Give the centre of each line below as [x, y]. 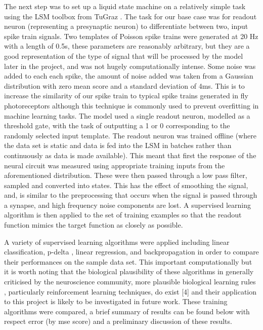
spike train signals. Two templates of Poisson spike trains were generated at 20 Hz [131, 36]
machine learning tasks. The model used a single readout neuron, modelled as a [127, 115]
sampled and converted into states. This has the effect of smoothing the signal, [126, 185]
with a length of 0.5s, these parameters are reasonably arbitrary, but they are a [127, 46]
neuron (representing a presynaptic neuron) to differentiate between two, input [126, 26]
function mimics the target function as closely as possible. [94, 225]
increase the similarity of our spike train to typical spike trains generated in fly [126, 96]
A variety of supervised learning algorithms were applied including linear [117, 242]
